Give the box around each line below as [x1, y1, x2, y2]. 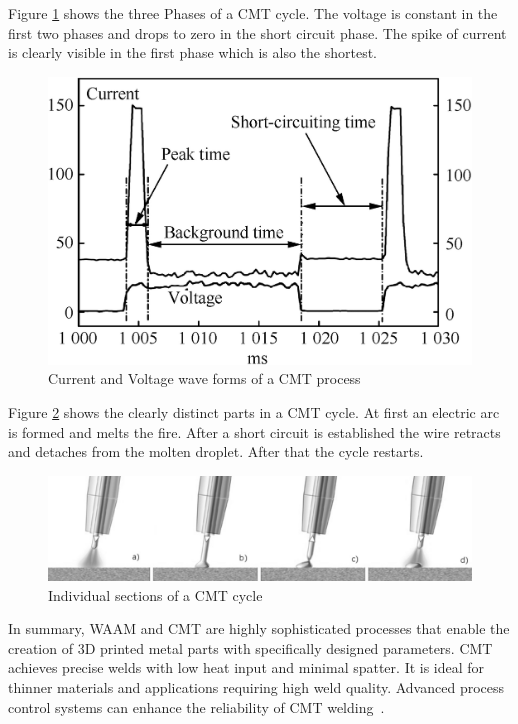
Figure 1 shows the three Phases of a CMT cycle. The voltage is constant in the [8, 3, 498, 23]
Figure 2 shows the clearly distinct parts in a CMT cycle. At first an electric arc [8, 402, 500, 423]
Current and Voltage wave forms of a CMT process [48, 368, 361, 389]
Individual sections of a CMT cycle [48, 584, 263, 605]
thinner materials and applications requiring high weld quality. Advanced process [8, 676, 505, 697]
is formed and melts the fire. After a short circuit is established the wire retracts [8, 421, 501, 442]
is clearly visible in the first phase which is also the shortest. [8, 42, 377, 63]
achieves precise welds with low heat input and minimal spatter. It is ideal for [8, 657, 485, 678]
